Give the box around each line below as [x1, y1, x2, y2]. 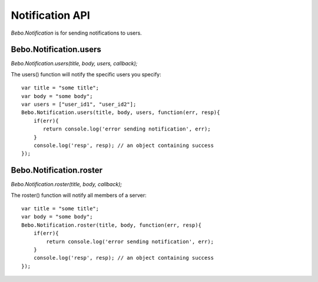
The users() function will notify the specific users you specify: [11, 70, 161, 78]
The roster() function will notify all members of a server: [11, 192, 147, 199]
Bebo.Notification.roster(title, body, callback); [11, 181, 122, 188]
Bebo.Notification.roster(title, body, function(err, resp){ [21, 221, 201, 229]
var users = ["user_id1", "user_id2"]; [21, 101, 137, 108]
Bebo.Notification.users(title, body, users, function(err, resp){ [21, 109, 220, 116]
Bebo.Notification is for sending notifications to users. [11, 29, 143, 36]
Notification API [11, 9, 91, 22]
